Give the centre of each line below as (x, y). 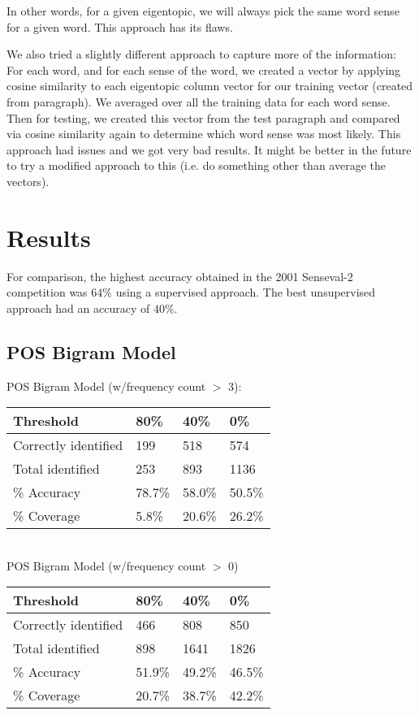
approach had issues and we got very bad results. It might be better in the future (209, 149)
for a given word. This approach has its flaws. (120, 26)
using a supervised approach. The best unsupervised (246, 292)
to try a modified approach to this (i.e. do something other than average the (196, 165)
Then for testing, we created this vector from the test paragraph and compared (203, 117)
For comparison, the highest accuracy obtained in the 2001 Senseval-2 (180, 276)
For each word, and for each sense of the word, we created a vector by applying (204, 69)
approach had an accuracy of (78, 308)
